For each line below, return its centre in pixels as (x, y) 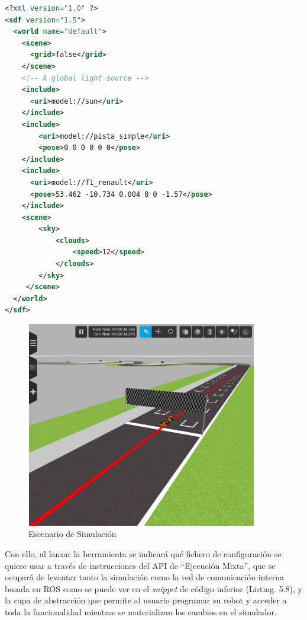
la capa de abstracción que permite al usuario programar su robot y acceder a (146, 600)
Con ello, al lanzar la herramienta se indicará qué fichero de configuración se (143, 553)
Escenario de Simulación (72, 534)
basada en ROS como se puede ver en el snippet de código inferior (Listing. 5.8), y (153, 588)
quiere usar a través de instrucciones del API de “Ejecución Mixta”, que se (140, 565)
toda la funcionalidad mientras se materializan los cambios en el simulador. (141, 611)
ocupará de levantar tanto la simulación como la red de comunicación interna (144, 577)
